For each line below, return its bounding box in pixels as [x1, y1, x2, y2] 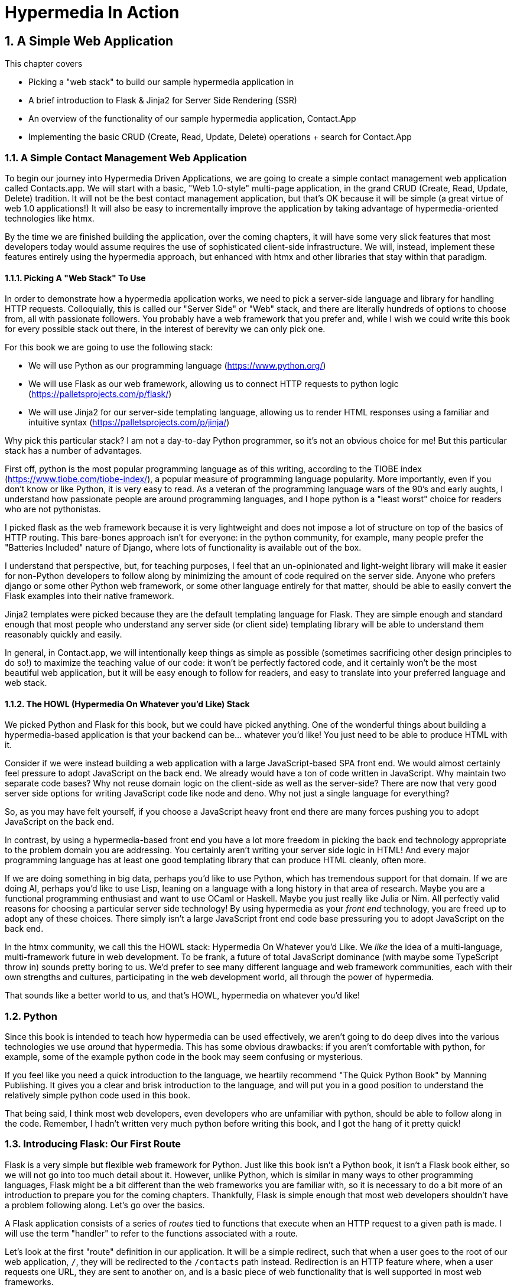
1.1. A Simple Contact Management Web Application [5, 151, 247, 164]
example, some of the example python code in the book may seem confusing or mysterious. [5, 1052, 363, 1062]
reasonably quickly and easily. [5, 629, 122, 640]
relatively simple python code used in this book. [5, 1090, 191, 1101]
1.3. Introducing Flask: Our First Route [5, 1138, 181, 1150]
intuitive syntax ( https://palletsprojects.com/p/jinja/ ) [28, 417, 230, 428]
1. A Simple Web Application [5, 33, 174, 48]
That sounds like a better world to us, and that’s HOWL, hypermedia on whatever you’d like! [5, 990, 360, 1001]
